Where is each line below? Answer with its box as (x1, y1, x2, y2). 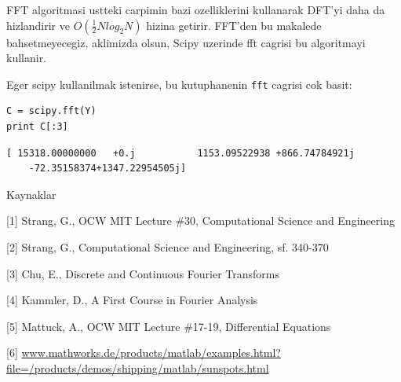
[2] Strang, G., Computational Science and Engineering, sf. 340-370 (6, 239, 329, 255)
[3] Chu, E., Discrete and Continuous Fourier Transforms (6, 265, 280, 281)
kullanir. (6, 50, 47, 66)
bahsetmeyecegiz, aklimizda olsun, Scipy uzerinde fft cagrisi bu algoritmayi (6, 34, 366, 50)
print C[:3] (6, 121, 68, 133)
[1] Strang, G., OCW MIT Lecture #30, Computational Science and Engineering (6, 212, 395, 229)
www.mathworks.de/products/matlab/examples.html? (21, 344, 281, 361)
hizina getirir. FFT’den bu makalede (146, 17, 322, 33)
